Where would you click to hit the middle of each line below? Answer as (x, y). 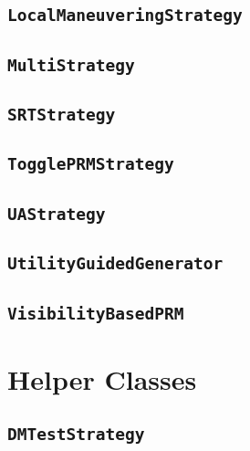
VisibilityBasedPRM (96, 313)
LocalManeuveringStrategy (125, 16)
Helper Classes (102, 378)
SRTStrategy (62, 115)
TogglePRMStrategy (91, 164)
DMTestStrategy (76, 435)
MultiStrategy (71, 65)
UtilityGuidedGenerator (115, 264)
